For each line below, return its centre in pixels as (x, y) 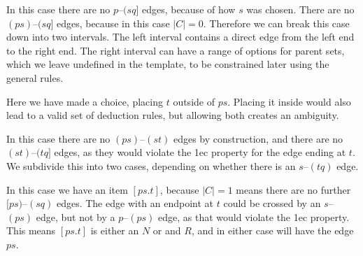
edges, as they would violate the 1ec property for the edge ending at (200, 152)
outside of (194, 101)
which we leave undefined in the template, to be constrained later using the (168, 64)
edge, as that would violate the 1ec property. (254, 216)
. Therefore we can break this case (276, 23)
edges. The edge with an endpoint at (135, 203)
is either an (115, 230)
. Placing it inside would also (289, 101)
